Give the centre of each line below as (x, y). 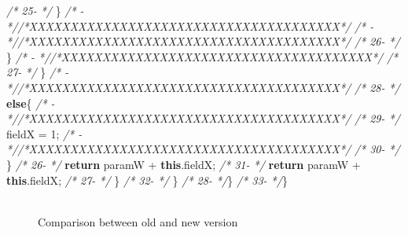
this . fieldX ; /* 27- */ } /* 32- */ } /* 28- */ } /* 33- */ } (147, 180)
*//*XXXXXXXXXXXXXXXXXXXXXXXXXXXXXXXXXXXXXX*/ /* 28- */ (203, 87)
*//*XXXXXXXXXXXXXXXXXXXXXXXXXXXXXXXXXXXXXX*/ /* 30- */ (203, 149)
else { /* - (31, 103)
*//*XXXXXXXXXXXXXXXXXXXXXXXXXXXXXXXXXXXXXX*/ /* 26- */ (203, 41)
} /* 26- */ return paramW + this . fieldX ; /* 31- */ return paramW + (184, 164)
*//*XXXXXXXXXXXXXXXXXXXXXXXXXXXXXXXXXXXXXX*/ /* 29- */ (203, 118)
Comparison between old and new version (138, 221)
